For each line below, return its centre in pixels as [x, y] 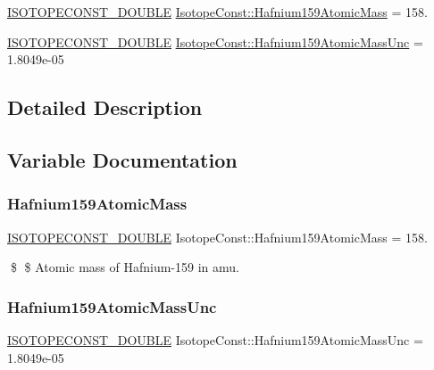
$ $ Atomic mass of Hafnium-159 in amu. [125, 267]
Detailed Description [105, 107]
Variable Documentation [122, 159]
